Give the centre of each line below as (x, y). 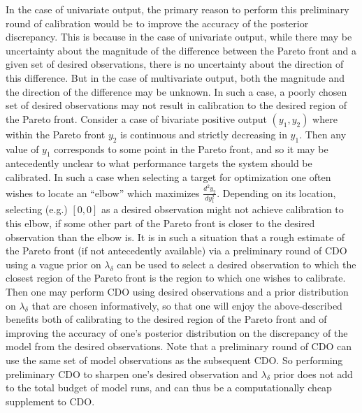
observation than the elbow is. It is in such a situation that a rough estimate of (175, 237)
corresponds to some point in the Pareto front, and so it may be (191, 148)
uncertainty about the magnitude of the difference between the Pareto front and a (181, 50)
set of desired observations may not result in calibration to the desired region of (176, 105)
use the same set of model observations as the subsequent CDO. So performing (174, 360)
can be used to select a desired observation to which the (237, 264)
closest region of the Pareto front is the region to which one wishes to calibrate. (176, 278)
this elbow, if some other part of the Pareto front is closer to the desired (160, 223)
